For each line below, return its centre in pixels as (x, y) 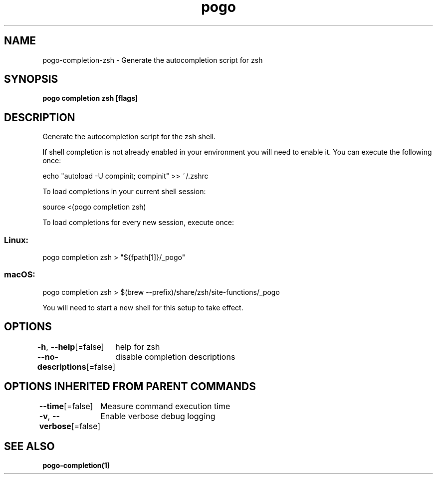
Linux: (16, 240)
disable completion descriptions (175, 357)
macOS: (20, 275)
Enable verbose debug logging (158, 416)
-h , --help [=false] (71, 347)
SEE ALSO (29, 446)
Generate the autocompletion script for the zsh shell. (129, 137)
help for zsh (138, 347)
